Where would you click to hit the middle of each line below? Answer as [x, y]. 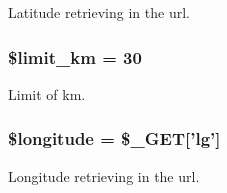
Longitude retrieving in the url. [104, 175]
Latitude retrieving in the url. [99, 12]
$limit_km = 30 [75, 56]
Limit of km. [47, 93]
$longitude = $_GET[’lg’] [114, 138]
